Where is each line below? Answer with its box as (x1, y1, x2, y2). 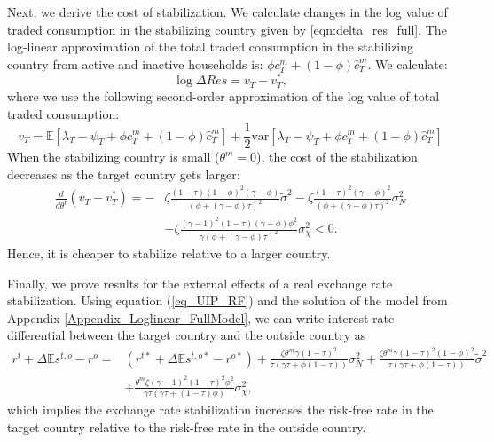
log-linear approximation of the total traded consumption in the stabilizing (7, 37, 414, 56)
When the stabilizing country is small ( (7, 147, 220, 166)
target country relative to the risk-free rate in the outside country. (7, 417, 366, 436)
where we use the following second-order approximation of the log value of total (7, 86, 440, 105)
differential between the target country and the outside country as (7, 326, 366, 344)
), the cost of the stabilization (256, 147, 418, 166)
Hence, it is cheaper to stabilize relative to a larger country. (7, 243, 331, 262)
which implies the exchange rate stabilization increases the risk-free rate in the (7, 400, 434, 419)
